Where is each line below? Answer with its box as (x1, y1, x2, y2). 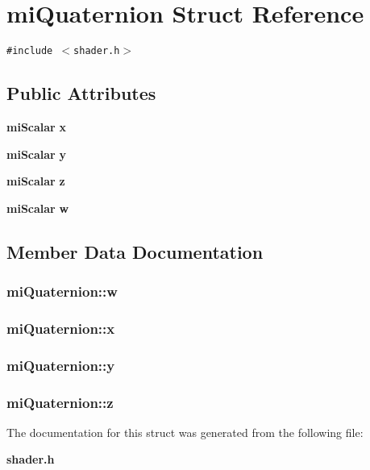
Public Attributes (6, 81, 156, 106)
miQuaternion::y (6, 355, 115, 375)
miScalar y (6, 145, 66, 162)
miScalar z (6, 173, 65, 189)
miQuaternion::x (6, 318, 115, 338)
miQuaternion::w (6, 281, 118, 302)
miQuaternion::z (6, 392, 114, 412)
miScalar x (6, 118, 66, 135)
